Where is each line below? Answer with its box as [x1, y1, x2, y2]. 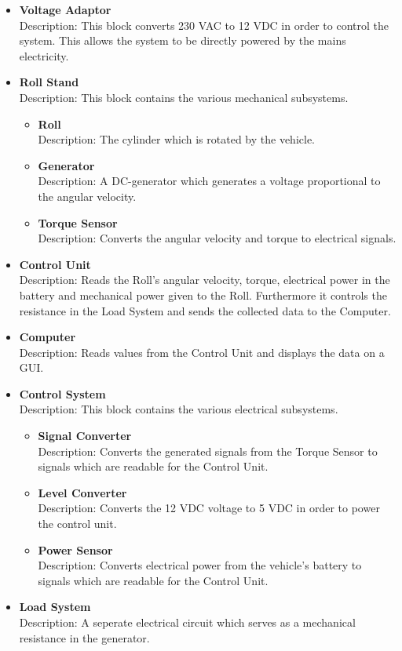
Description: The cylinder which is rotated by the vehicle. [38, 131, 316, 147]
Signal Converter [38, 427, 132, 444]
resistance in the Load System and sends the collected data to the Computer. [19, 302, 391, 318]
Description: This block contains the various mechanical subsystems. [19, 89, 349, 105]
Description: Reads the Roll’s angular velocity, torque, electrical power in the [19, 271, 390, 288]
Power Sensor [38, 541, 113, 558]
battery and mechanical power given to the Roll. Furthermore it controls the [19, 286, 387, 303]
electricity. [19, 47, 69, 64]
